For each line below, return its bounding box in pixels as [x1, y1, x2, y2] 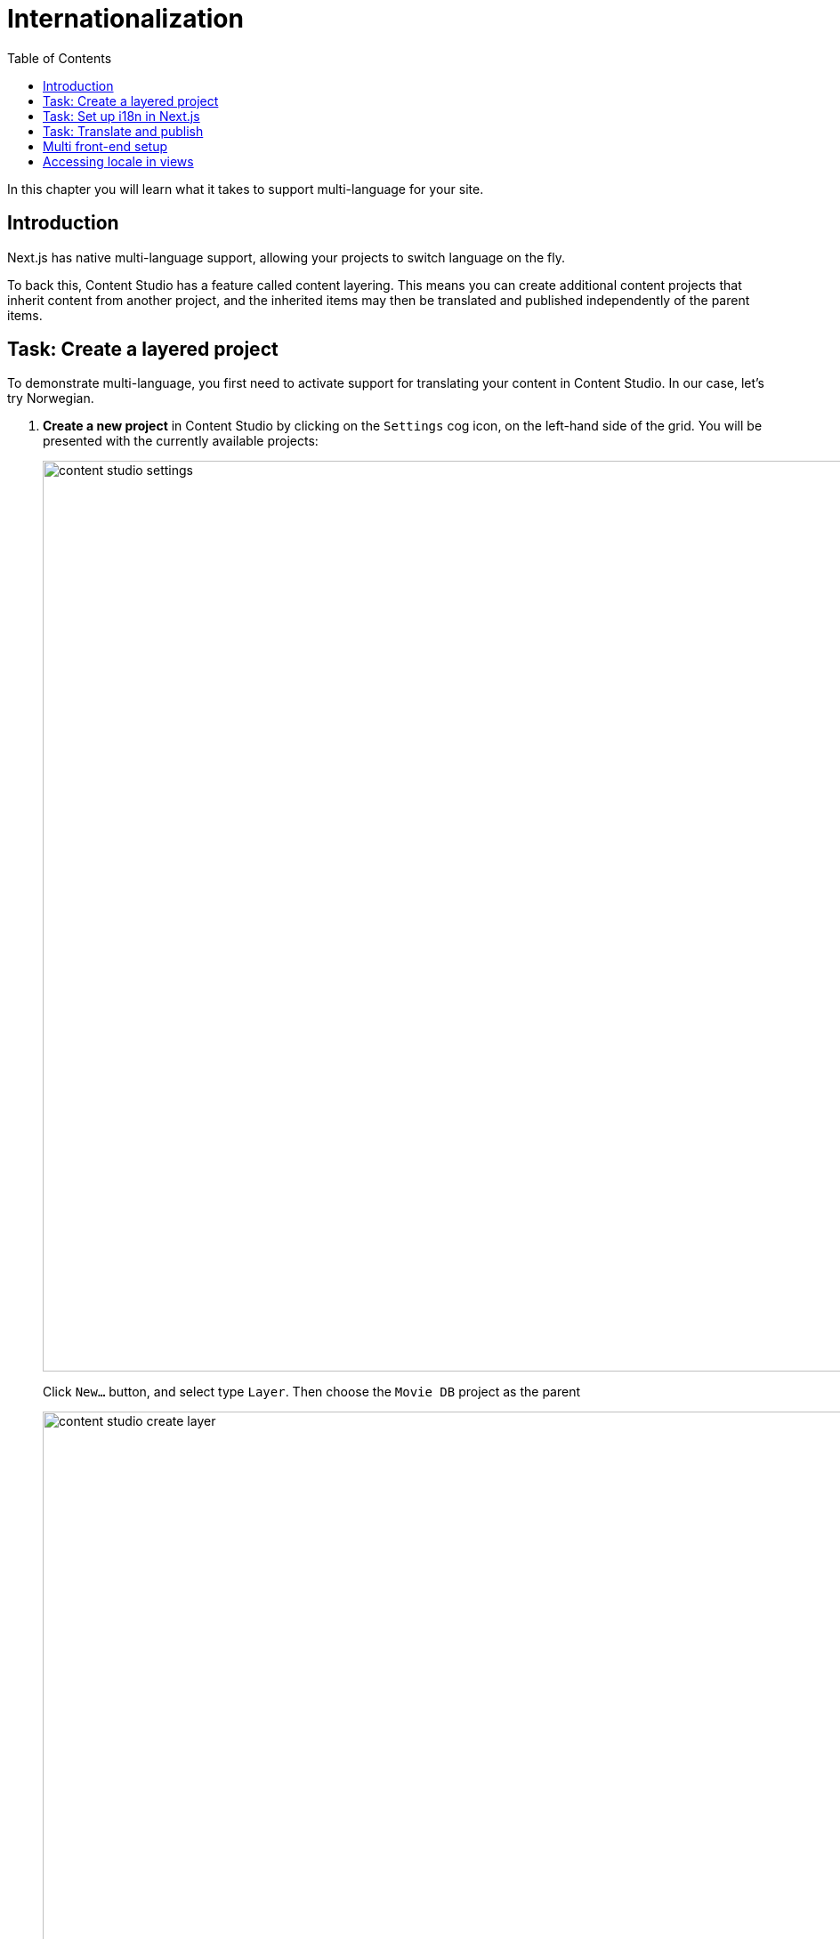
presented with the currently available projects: [43, 433, 319, 449]
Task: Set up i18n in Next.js [43, 108, 200, 124]
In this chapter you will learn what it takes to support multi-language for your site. [7, 181, 484, 197]
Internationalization [7, 4, 244, 34]
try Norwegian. [7, 390, 94, 406]
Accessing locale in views [43, 153, 194, 169]
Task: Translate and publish [43, 123, 204, 139]
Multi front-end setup [43, 138, 167, 154]
